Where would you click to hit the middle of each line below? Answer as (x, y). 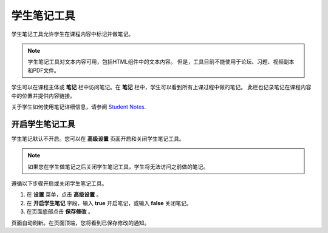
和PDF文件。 (44, 70)
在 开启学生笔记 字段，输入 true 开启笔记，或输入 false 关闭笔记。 (109, 203)
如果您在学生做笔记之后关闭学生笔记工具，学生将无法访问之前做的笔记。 (118, 166)
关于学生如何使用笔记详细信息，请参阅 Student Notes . (79, 107)
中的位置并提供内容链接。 (43, 96)
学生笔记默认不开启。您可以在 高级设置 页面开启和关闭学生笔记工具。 (98, 138)
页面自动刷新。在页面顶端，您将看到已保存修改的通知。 (80, 223)
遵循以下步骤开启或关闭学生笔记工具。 (59, 183)
